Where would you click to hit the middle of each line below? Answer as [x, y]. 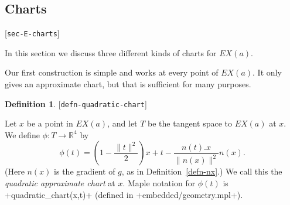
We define [22, 134]
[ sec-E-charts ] [32, 33]
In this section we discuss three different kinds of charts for [111, 52]
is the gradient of [85, 171]
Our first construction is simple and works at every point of [112, 72]
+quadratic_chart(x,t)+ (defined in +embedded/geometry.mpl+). [124, 194]
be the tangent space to [190, 123]
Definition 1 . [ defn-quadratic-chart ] [76, 103]
